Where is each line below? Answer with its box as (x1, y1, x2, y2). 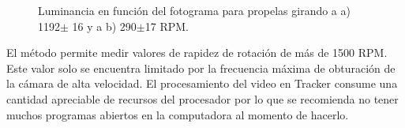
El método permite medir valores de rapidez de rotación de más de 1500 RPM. (6, 44, 388, 61)
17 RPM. (144, 17, 189, 34)
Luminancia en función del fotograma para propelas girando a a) (38, 2, 351, 18)
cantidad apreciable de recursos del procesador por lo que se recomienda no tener (6, 90, 399, 107)
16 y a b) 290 (72, 17, 137, 34)
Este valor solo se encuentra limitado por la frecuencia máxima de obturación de (6, 59, 396, 76)
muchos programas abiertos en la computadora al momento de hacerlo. (6, 106, 349, 122)
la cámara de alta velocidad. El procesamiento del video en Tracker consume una (6, 75, 398, 92)
